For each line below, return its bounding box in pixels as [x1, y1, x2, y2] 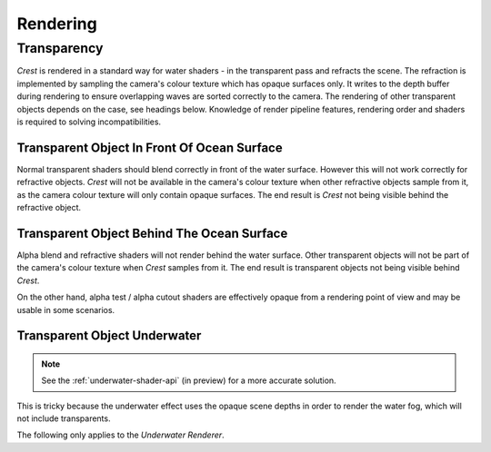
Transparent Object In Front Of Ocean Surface [16, 140, 283, 155]
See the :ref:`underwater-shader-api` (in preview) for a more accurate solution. [41, 375, 336, 386]
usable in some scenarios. [16, 304, 115, 315]
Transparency [16, 40, 104, 56]
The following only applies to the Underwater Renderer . [16, 429, 225, 440]
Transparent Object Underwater [16, 328, 202, 344]
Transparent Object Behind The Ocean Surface [16, 225, 288, 241]
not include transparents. [16, 413, 111, 424]
